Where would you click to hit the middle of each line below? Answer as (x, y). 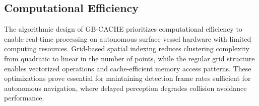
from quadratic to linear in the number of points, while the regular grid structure (129, 58)
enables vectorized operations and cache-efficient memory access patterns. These (128, 68)
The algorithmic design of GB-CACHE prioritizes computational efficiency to (123, 29)
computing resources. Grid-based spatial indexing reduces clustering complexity (127, 48)
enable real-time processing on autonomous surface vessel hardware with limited (128, 38)
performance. (24, 98)
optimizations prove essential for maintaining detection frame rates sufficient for (127, 78)
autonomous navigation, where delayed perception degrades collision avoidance (125, 88)
